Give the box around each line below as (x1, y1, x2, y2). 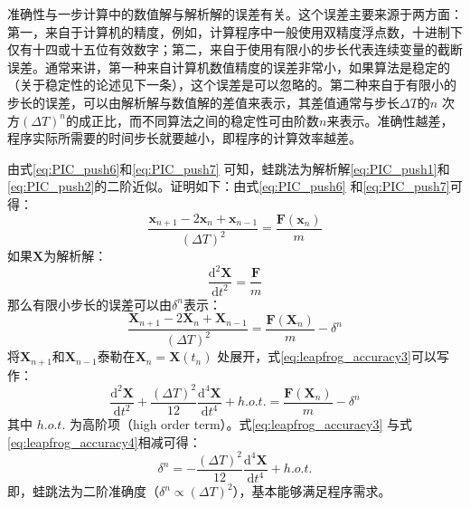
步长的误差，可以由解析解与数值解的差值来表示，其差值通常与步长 (7, 92, 399, 111)
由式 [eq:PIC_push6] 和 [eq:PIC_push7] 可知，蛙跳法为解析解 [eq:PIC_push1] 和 (7, 158, 450, 177)
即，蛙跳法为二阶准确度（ (7, 482, 159, 501)
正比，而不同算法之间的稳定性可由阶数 (90, 110, 319, 129)
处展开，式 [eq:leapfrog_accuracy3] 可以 (217, 347, 437, 366)
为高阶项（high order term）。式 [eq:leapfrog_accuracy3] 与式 (69, 415, 412, 434)
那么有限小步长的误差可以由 (7, 294, 172, 313)
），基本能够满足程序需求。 (232, 482, 391, 501)
